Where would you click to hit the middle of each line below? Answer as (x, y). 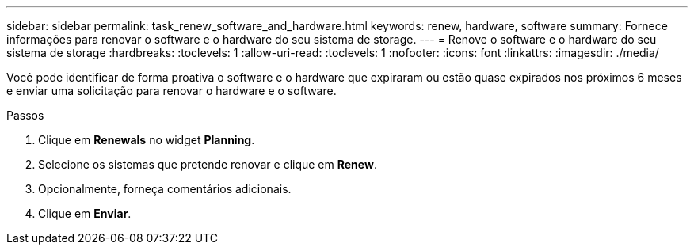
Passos (25, 115)
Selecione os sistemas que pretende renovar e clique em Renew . (208, 164)
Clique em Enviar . (85, 213)
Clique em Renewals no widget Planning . (147, 140)
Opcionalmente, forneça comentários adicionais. (165, 189)
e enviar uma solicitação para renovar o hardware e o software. (172, 91)
